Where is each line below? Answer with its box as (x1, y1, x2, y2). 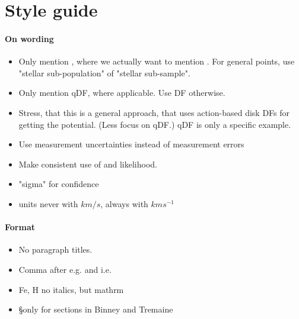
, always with (100, 197, 148, 210)
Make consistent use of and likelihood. (18, 157, 157, 170)
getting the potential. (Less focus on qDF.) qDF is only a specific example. (18, 118, 291, 130)
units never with (18, 197, 78, 210)
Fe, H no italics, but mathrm (18, 283, 124, 295)
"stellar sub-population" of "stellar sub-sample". (18, 66, 190, 79)
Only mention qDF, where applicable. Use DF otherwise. (18, 86, 225, 99)
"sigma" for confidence (18, 178, 99, 190)
